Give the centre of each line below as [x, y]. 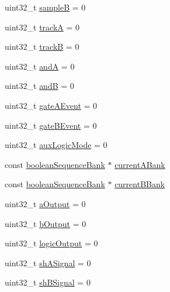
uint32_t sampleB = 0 [45, 7]
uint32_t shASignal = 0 [48, 262]
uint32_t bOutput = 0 [46, 223]
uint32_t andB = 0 [39, 86]
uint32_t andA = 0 [40, 66]
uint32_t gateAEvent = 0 [51, 105]
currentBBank [140, 184]
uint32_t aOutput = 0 [45, 203]
